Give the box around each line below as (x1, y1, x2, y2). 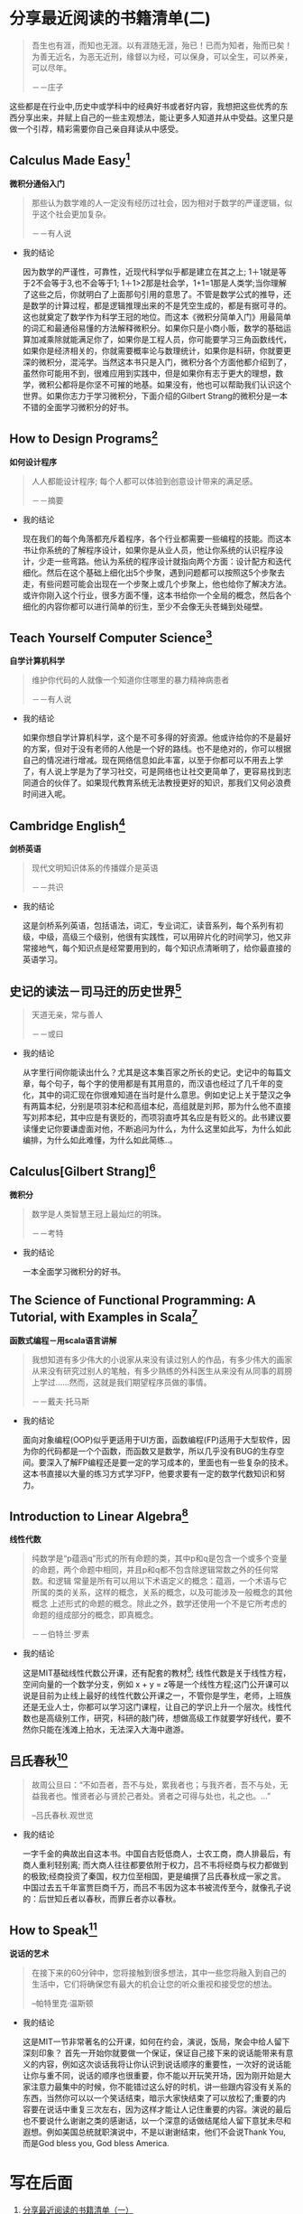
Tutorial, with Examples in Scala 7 (9, 1307, 198, 1325)
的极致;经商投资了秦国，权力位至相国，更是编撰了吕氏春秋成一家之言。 (22, 1871, 287, 1882)
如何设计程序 (9, 456, 57, 467)
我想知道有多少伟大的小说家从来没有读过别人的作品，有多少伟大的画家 (31, 1354, 293, 1365)
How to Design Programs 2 (9, 428, 159, 447)
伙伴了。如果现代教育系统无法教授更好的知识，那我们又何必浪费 (53, 778, 291, 789)
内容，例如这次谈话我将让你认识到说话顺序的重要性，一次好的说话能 (38, 2059, 291, 2069)
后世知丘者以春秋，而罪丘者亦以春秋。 (38, 1893, 181, 1904)
